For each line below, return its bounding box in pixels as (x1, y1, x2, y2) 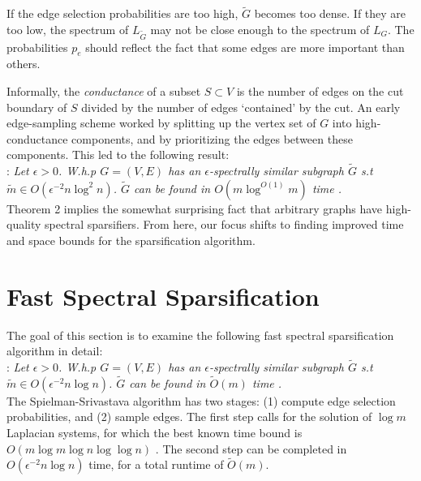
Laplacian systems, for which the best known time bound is (6, 424, 303, 441)
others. (6, 55, 41, 72)
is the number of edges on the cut (236, 82, 404, 99)
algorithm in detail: (6, 342, 103, 359)
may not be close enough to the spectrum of (150, 20, 370, 37)
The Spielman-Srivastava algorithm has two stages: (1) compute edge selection (6, 392, 396, 409)
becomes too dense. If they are (254, 5, 406, 22)
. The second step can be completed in (155, 440, 347, 457)
